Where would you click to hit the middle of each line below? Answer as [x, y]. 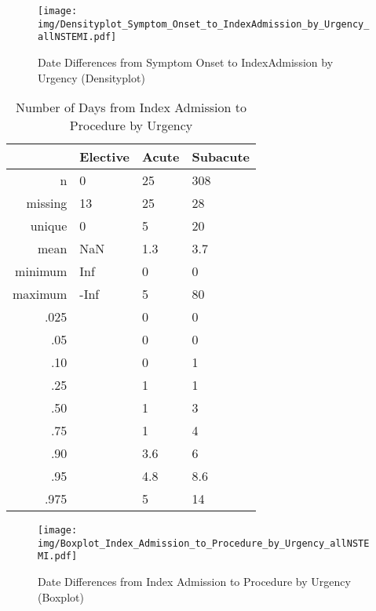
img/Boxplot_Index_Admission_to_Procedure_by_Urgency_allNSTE [204, 543]
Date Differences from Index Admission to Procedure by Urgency [194, 582]
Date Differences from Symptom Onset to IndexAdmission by [186, 62]
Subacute [221, 157]
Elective [105, 157]
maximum [40, 294]
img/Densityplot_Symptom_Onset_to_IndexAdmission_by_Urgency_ [204, 24]
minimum [41, 271]
